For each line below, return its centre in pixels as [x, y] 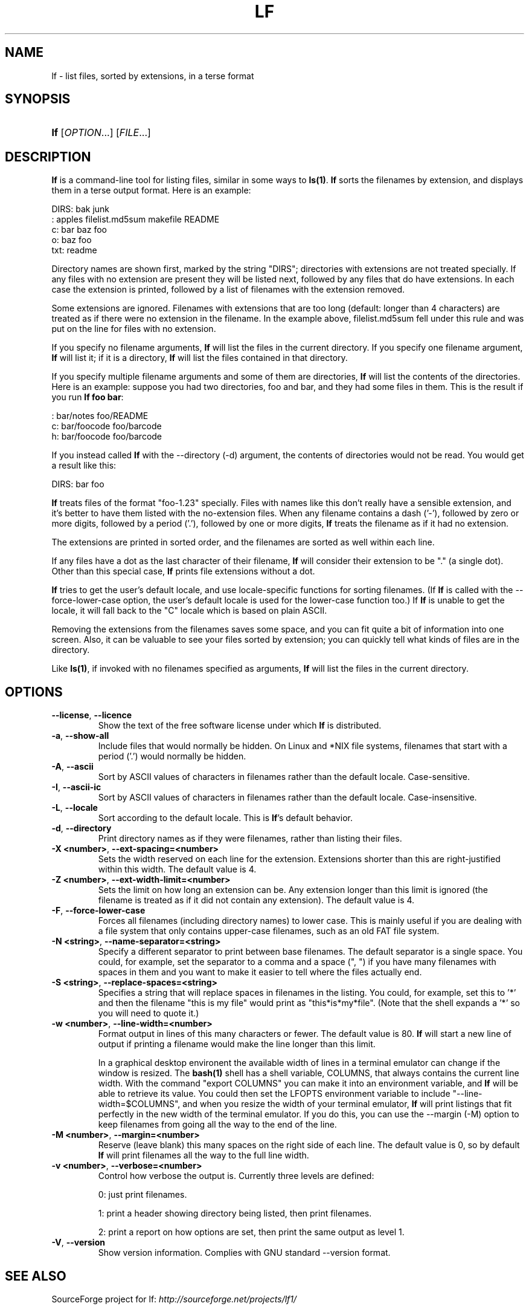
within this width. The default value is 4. [177, 869]
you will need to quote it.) [149, 1013]
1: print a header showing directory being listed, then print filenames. [235, 1213]
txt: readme [74, 250]
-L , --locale [75, 808]
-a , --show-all [80, 736]
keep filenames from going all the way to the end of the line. [217, 1125]
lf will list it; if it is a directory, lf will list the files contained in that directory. [200, 358]
